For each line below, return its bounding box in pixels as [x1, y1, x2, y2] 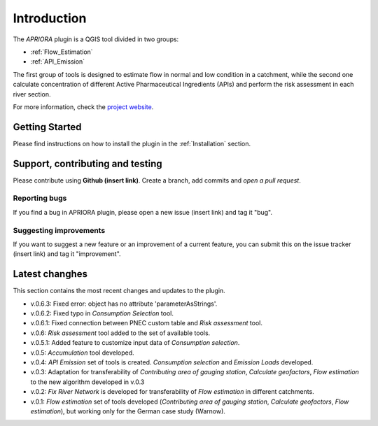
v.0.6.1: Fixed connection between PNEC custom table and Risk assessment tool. [30, 319, 262, 327]
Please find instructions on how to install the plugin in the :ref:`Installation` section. [13, 139, 251, 148]
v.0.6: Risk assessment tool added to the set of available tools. [30, 329, 211, 337]
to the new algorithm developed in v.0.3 [30, 378, 145, 386]
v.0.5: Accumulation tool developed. [30, 348, 134, 357]
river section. [13, 90, 51, 98]
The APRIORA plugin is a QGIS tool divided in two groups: [13, 35, 179, 43]
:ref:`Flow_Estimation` [30, 48, 94, 56]
